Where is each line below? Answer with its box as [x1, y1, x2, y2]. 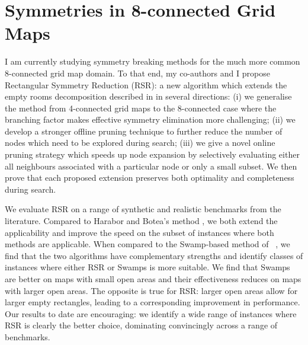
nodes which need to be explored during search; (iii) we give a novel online [5, 136, 275, 149]
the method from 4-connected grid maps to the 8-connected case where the [5, 101, 277, 114]
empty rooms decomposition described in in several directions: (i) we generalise [5, 90, 292, 103]
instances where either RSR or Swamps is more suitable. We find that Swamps [5, 261, 290, 273]
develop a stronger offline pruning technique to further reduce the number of [5, 124, 283, 137]
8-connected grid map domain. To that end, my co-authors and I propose [5, 66, 270, 79]
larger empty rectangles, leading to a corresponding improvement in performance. [5, 296, 300, 308]
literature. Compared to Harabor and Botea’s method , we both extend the [5, 215, 278, 227]
